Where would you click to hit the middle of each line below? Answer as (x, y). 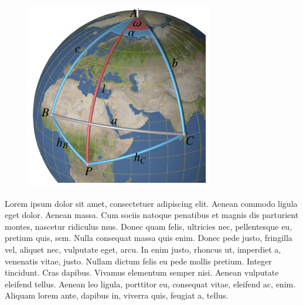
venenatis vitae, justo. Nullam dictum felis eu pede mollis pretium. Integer (138, 261)
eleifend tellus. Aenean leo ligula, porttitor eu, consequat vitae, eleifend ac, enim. (150, 284)
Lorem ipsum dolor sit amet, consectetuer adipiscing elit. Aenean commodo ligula (151, 203)
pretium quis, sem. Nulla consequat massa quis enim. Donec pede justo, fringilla (149, 238)
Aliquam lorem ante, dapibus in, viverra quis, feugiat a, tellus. (117, 295)
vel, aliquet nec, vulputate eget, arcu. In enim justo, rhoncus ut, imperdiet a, (143, 249)
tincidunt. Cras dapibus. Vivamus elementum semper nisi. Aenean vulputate (142, 272)
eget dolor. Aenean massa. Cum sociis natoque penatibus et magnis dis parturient (152, 215)
